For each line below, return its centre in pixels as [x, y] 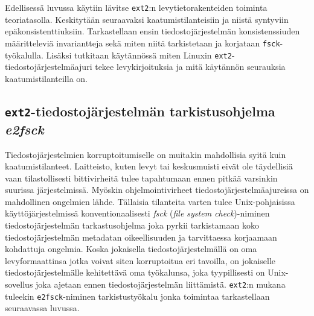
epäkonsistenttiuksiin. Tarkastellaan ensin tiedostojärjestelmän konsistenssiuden [152, 31]
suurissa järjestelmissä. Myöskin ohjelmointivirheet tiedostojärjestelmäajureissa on [157, 190]
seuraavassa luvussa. [42, 308]
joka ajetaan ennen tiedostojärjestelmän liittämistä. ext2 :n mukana [161, 284]
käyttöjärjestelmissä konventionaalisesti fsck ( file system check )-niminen [137, 213]
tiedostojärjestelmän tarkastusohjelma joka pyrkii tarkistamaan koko [132, 225]
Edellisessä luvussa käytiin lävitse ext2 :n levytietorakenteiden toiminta [136, 7]
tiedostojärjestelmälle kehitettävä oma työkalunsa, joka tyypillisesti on [135, 272]
